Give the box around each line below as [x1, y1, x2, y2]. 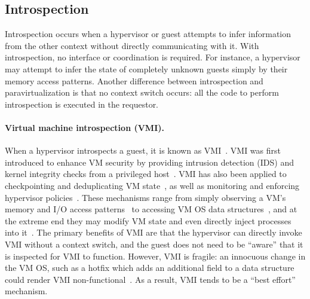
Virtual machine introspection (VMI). [5, 121, 164, 133]
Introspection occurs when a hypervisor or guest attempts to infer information [5, 28, 291, 40]
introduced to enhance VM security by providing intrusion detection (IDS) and [5, 155, 294, 168]
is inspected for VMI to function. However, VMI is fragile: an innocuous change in [5, 249, 306, 262]
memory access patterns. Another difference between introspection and [5, 74, 263, 87]
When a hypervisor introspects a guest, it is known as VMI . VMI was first [5, 144, 281, 157]
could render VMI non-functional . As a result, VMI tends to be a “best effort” [5, 273, 296, 285]
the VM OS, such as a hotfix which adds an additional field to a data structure [5, 261, 294, 274]
